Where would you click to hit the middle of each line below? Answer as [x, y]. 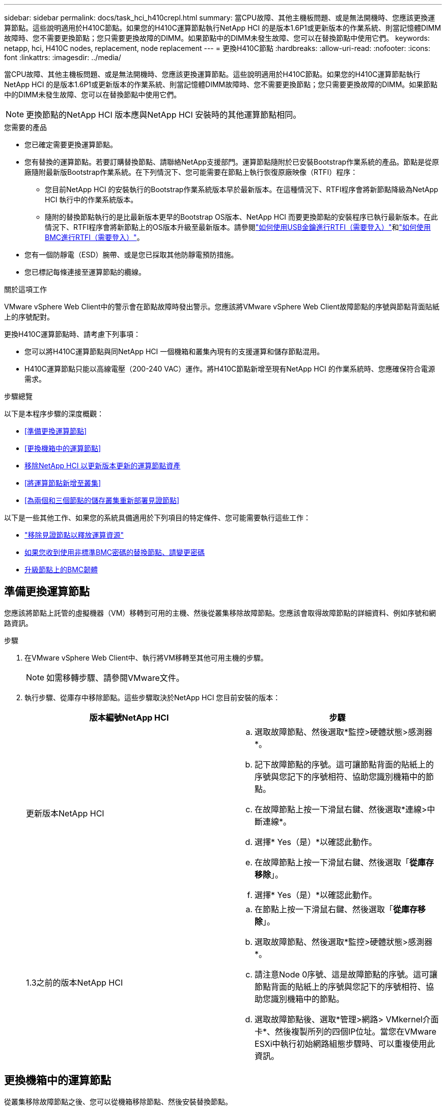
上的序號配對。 [29, 317]
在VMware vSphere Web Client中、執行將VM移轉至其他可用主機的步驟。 [146, 657]
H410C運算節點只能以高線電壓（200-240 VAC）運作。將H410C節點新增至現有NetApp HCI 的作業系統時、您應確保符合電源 [230, 369]
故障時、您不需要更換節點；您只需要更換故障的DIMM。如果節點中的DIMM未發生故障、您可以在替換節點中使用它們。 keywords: [217, 38]
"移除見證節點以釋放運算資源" [74, 535]
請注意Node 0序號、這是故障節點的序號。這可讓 [346, 974]
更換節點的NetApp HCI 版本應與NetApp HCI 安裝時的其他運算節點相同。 [164, 115]
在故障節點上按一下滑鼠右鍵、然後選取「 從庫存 [344, 862]
